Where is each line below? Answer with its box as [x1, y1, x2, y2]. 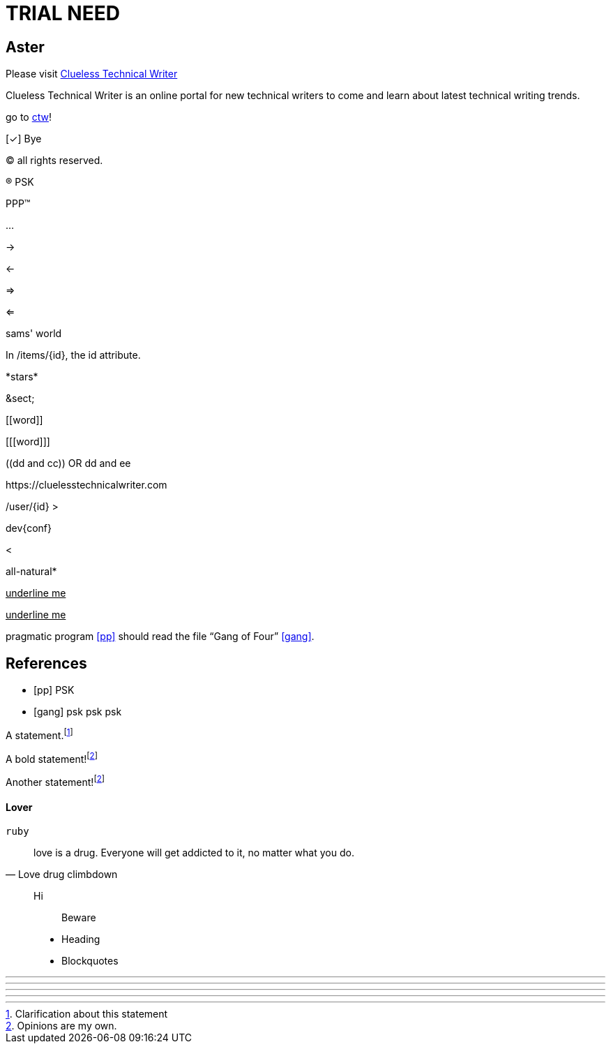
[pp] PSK [33, 684, 75, 697]
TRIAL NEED [6, 1, 120, 25]
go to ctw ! [6, 111, 52, 124]
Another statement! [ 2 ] [6, 774, 105, 788]
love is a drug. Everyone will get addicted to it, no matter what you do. [33, 847, 354, 859]
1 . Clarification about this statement [6, 1008, 168, 1020]
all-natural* [6, 565, 57, 578]
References [6, 654, 87, 672]
